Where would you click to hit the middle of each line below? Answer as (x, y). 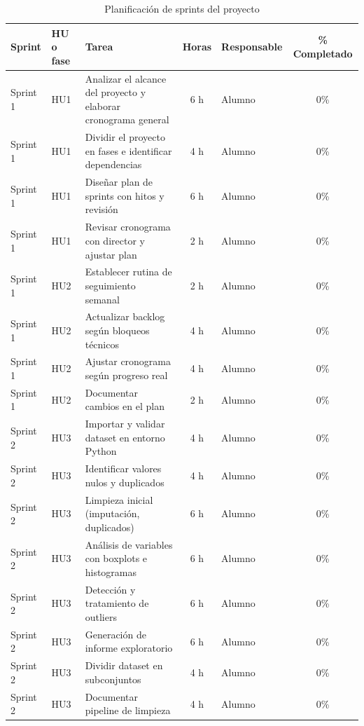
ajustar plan (111, 254)
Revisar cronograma (128, 227)
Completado (323, 53)
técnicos (102, 344)
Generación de (115, 634)
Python (101, 451)
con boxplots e (116, 558)
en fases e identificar (128, 150)
